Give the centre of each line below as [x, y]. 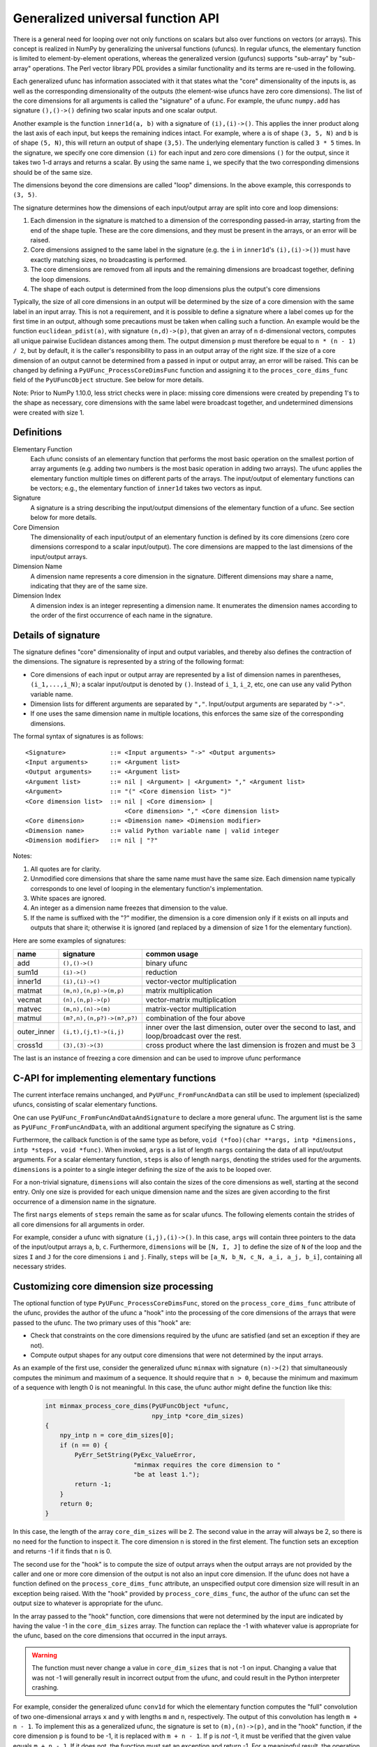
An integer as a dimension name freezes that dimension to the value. [129, 908]
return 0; [76, 1504]
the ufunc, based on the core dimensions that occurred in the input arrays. [120, 1636]
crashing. [45, 1687]
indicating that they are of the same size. [89, 586]
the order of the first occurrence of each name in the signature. [121, 616]
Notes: [22, 856]
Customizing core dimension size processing [113, 1286]
